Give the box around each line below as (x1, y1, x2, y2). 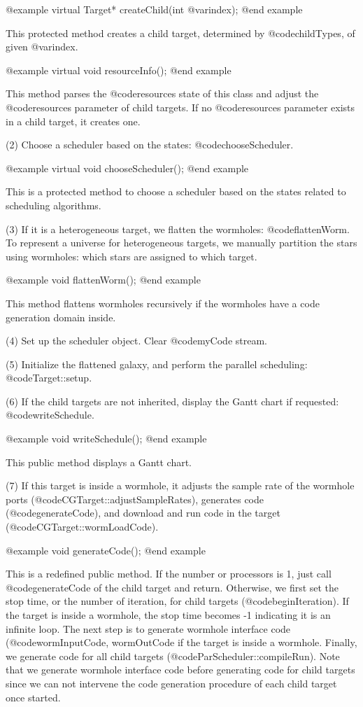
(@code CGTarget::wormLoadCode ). (6, 519, 159, 534)
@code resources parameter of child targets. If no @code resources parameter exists (6, 99, 355, 114)
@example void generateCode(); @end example (6, 542, 206, 557)
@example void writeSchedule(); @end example (6, 431, 207, 446)
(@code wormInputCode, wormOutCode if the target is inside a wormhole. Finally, (6, 635, 357, 650)
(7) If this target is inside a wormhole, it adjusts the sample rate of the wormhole (6, 478, 355, 493)
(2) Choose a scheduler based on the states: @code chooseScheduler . (6, 137, 294, 152)
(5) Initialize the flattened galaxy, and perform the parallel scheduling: (6, 356, 308, 371)
